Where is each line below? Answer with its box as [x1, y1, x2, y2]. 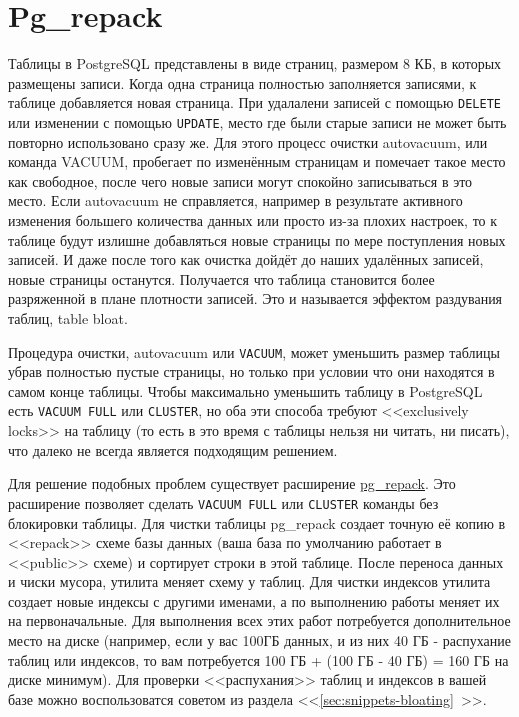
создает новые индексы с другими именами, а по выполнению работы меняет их [8, 590, 500, 611]
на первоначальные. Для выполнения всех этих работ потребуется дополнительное [8, 610, 511, 631]
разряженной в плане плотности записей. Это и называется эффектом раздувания [8, 288, 503, 309]
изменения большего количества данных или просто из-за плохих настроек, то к [8, 210, 498, 230]
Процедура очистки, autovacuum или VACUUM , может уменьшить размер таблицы [8, 341, 500, 362]
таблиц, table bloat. [8, 307, 128, 328]
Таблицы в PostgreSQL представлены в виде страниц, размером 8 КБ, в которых [8, 53, 502, 74]
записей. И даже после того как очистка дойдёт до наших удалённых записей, [8, 249, 484, 270]
